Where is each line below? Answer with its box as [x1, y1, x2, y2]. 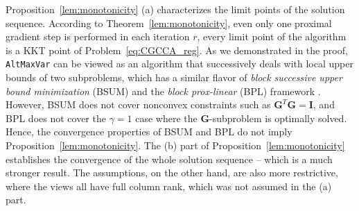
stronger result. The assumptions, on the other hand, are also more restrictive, [6, 165, 338, 180]
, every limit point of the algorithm [197, 29, 347, 44]
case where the [135, 110, 198, 125]
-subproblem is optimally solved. [209, 110, 347, 125]
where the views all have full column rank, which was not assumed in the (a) [6, 178, 332, 193]
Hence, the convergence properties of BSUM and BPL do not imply [6, 124, 292, 139]
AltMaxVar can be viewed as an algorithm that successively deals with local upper [6, 56, 353, 71]
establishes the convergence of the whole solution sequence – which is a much [6, 151, 333, 166]
